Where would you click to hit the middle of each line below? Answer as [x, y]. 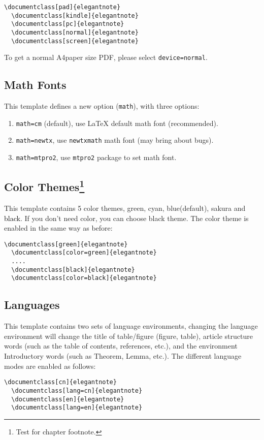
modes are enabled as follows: [50, 366]
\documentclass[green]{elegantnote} [66, 244]
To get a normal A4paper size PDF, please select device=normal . [106, 57]
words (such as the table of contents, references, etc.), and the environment [121, 346]
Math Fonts [35, 85]
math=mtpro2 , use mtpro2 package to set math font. [96, 157]
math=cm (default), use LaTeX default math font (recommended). [117, 123]
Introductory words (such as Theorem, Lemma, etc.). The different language [123, 356]
